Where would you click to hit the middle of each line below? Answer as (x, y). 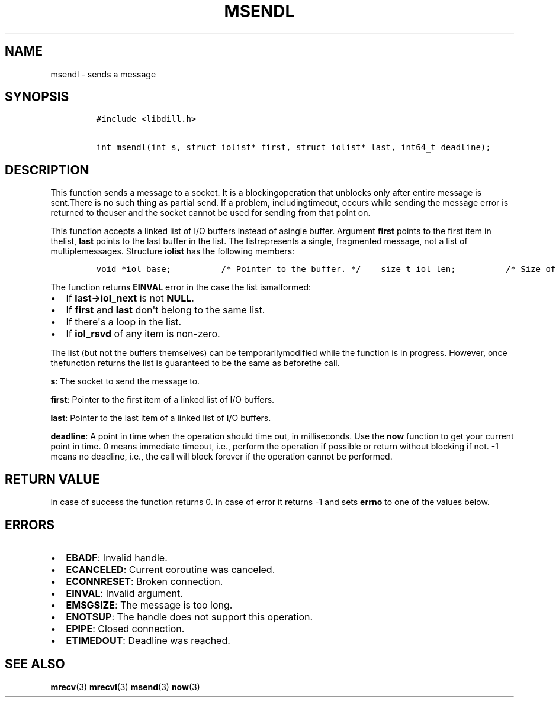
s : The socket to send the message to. (125, 381)
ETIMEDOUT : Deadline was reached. (148, 640)
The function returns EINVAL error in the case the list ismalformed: (181, 287)
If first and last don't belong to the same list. (166, 310)
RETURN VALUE (52, 479)
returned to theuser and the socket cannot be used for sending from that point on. (211, 213)
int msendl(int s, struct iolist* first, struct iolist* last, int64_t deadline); (293, 148)
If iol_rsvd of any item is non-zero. (143, 334)
